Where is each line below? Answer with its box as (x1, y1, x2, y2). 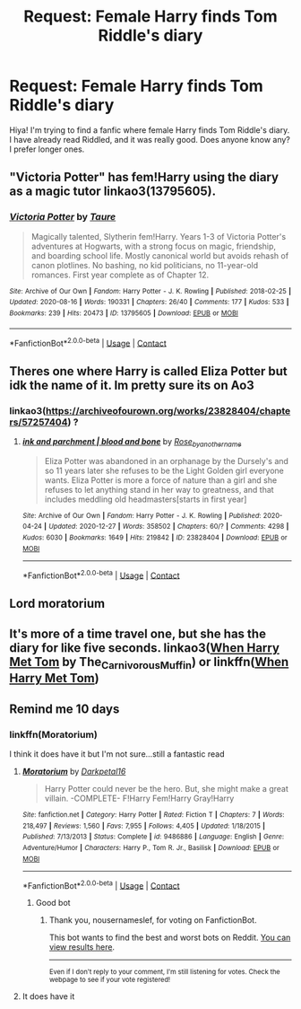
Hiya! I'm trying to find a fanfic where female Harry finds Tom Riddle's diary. (9, 124, 290, 136)
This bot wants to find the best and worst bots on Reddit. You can (48, 932, 291, 943)
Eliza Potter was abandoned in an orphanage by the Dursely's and (44, 455, 289, 466)
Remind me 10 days (9, 701, 120, 716)
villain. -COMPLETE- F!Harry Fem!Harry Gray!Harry (44, 793, 235, 804)
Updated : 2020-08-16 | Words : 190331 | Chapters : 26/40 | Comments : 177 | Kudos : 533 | (9, 298, 289, 307)
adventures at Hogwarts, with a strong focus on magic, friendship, (30, 241, 276, 251)
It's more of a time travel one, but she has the (9, 627, 267, 642)
